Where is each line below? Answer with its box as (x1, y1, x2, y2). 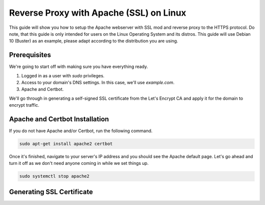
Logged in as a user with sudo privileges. (21, 72, 105, 78)
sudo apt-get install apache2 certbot (19, 141, 113, 147)
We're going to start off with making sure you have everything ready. (9, 64, 148, 69)
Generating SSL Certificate (9, 187, 93, 196)
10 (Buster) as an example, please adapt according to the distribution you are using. (9, 38, 179, 44)
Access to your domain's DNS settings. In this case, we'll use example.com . (21, 80, 175, 86)
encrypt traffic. (9, 102, 39, 108)
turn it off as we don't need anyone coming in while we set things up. (9, 160, 149, 166)
